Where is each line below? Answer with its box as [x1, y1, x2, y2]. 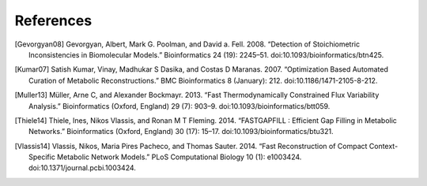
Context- [368, 141, 399, 151]
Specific [28, 152, 55, 162]
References [14, 12, 93, 29]
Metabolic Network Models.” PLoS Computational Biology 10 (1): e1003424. [56, 152, 302, 162]
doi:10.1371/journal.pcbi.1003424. [28, 163, 136, 173]
